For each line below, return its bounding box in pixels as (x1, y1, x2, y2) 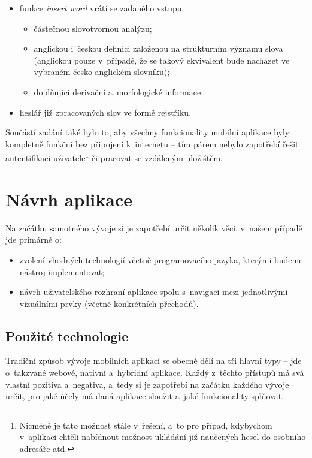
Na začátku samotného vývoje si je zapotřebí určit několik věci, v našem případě (5, 221, 302, 234)
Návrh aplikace (5, 186, 132, 211)
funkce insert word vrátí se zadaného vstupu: (19, 2, 184, 14)
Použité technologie (5, 326, 129, 345)
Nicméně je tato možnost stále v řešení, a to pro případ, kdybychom (19, 418, 272, 431)
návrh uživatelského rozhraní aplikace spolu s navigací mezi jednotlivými (19, 285, 288, 298)
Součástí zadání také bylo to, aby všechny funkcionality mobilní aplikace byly (5, 126, 290, 138)
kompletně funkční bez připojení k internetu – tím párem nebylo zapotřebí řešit (5, 137, 299, 150)
